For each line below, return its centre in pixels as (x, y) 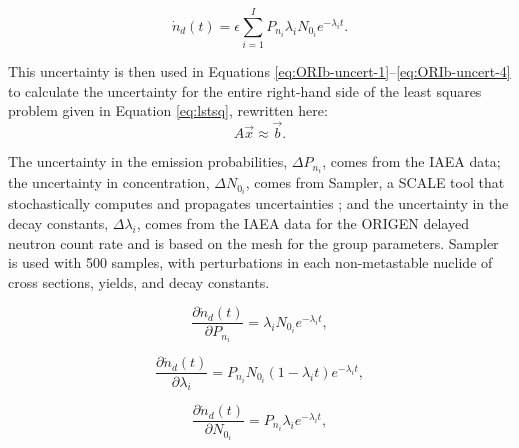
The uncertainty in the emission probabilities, (148, 161)
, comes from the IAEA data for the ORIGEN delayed (302, 222)
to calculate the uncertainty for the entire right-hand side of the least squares (245, 90)
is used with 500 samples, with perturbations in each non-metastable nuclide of (250, 262)
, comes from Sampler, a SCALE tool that (375, 182)
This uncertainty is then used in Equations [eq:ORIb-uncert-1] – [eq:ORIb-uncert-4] (259, 71)
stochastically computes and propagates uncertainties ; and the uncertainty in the (258, 203)
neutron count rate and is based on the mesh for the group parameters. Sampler (253, 242)
